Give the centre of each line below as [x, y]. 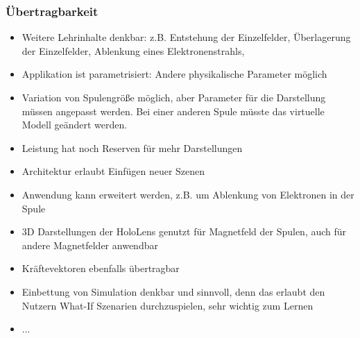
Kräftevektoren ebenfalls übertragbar [101, 268]
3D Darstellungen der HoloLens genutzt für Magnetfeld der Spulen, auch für [184, 231]
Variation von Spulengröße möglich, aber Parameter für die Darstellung [174, 97]
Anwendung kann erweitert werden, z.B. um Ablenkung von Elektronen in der [188, 194]
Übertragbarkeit [52, 11]
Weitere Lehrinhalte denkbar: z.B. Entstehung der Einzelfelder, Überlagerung [186, 37]
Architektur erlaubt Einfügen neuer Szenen [113, 171]
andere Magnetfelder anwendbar [90, 245]
